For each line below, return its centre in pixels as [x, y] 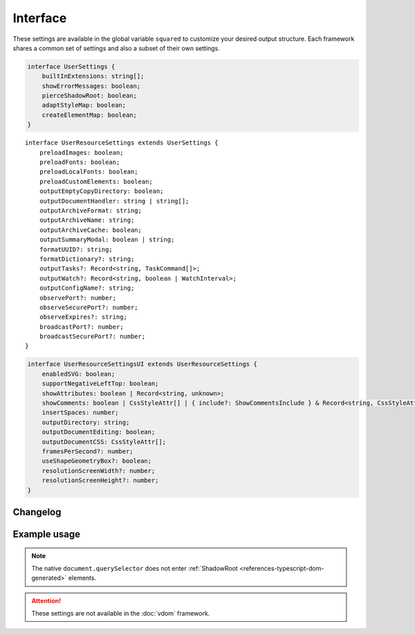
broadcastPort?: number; [81, 326]
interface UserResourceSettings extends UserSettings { [122, 143]
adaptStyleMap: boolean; [84, 105]
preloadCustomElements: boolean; [96, 181]
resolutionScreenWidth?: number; [99, 471]
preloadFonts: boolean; [80, 162]
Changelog [37, 512]
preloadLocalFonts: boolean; [89, 172]
